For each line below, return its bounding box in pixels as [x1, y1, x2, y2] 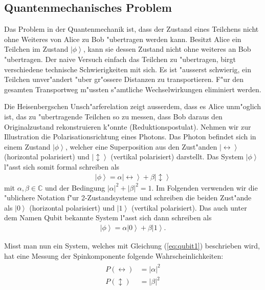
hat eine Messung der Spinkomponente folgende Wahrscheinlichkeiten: [4, 250, 224, 261]
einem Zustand [4, 141, 51, 152]
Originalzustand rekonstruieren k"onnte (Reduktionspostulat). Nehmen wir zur [4, 121, 251, 132]
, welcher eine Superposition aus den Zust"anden [65, 141, 217, 152]
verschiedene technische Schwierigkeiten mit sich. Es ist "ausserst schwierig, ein [4, 64, 251, 74]
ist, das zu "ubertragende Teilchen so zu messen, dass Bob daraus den [4, 111, 223, 121]
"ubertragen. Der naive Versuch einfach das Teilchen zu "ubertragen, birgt [4, 53, 236, 64]
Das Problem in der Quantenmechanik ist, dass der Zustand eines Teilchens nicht [4, 24, 259, 34]
